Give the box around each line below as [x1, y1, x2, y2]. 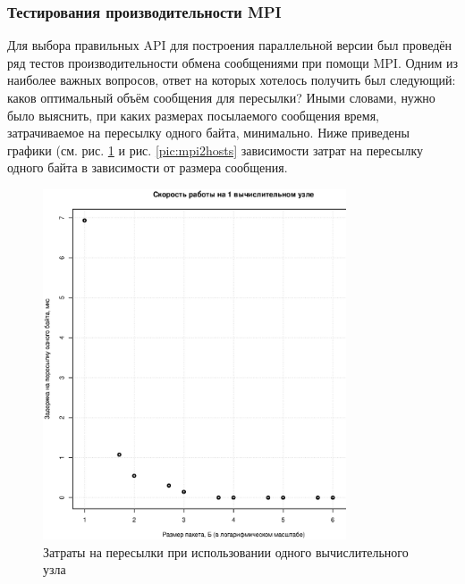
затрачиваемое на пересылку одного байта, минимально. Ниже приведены [7, 123, 410, 142]
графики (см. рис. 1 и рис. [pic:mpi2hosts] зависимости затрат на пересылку [7, 140, 424, 159]
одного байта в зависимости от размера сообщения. [7, 158, 288, 177]
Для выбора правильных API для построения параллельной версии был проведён [7, 36, 452, 54]
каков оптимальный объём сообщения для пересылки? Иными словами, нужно [7, 88, 435, 106]
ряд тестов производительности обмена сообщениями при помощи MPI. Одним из [7, 53, 459, 71]
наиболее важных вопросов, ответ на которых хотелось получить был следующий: [7, 71, 456, 89]
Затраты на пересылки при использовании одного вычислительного [43, 542, 409, 561]
